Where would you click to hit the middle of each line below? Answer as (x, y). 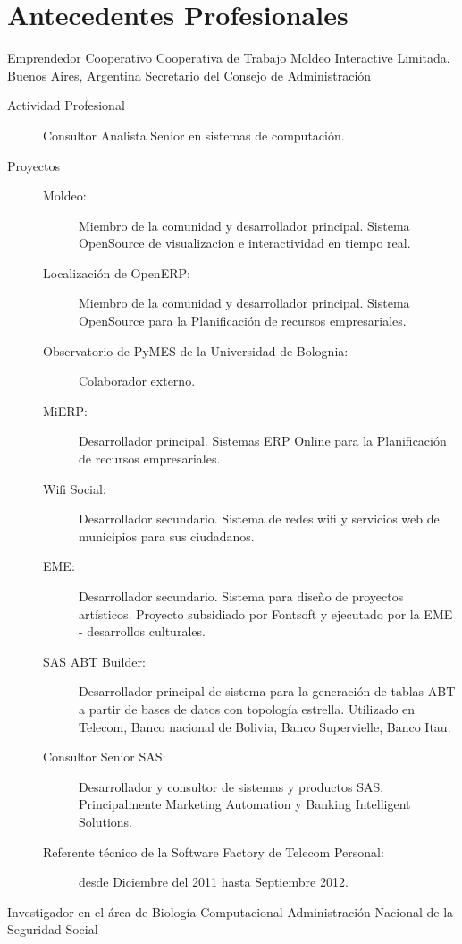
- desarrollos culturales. (142, 631)
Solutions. (105, 821)
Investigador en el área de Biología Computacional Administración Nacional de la (231, 911)
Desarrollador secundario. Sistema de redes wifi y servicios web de (259, 519)
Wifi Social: (75, 488)
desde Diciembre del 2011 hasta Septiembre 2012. (214, 882)
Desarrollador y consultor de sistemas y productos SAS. (231, 786)
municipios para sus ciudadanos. (167, 536)
